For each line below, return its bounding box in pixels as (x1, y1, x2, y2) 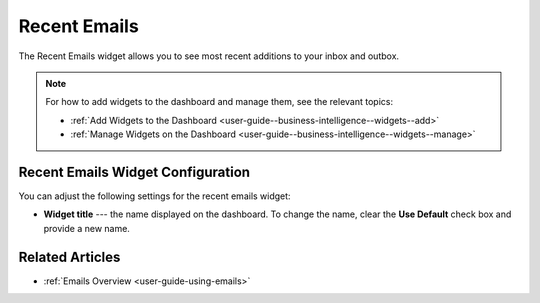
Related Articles (18, 248, 121, 265)
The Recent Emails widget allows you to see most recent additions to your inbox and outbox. (18, 50, 400, 62)
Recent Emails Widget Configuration (18, 163, 250, 180)
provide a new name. (43, 222, 130, 234)
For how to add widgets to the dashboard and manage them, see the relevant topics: (45, 96, 394, 108)
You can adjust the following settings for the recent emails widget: (18, 190, 291, 202)
